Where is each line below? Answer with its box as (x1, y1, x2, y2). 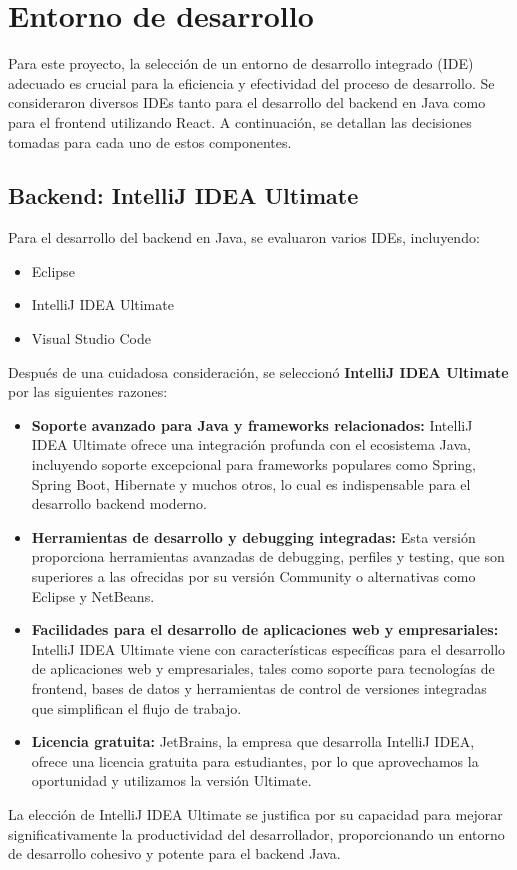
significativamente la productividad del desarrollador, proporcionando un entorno (8, 823, 505, 844)
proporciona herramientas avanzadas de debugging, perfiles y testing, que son (31, 546, 505, 567)
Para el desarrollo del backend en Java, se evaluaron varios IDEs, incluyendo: (8, 227, 480, 248)
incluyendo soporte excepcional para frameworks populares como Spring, (31, 454, 477, 475)
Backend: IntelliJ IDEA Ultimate (8, 180, 359, 211)
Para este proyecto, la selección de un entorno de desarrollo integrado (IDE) (8, 53, 474, 74)
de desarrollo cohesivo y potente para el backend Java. (8, 843, 341, 864)
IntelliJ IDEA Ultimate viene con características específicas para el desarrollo (31, 638, 506, 659)
